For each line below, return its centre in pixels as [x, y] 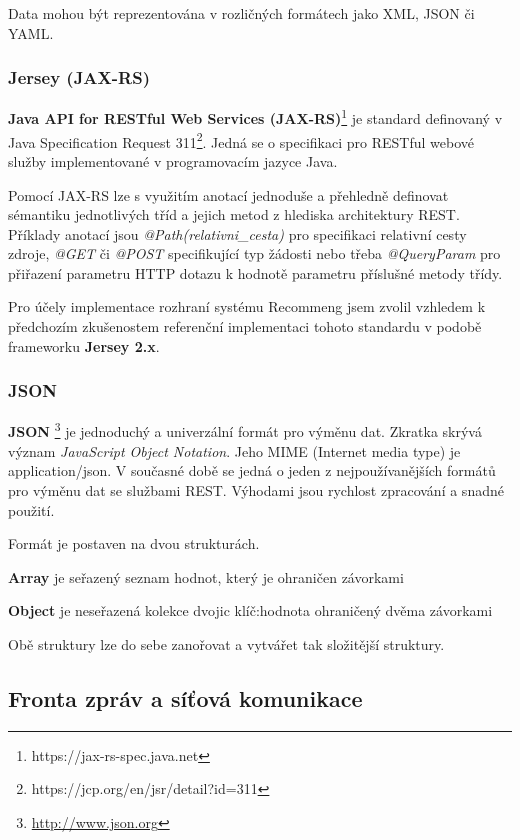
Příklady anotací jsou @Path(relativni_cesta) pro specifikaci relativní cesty [237, 233]
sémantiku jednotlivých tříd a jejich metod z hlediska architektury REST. [234, 214]
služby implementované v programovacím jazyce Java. [173, 160]
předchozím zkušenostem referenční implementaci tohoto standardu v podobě [245, 326]
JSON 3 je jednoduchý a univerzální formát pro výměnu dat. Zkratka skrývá [245, 430]
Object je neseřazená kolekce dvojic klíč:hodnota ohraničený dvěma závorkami [250, 610]
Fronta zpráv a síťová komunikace [185, 697]
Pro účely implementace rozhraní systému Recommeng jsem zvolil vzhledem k [247, 306]
